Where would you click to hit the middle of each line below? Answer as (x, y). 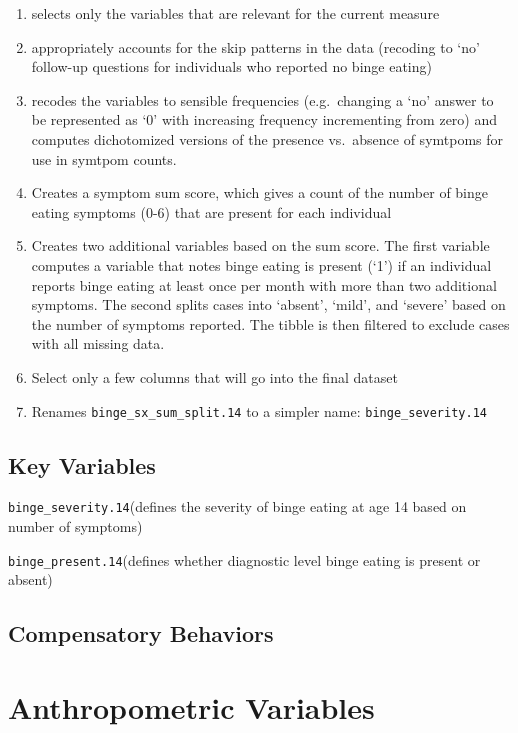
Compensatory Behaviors (141, 633)
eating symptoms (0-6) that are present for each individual (211, 211)
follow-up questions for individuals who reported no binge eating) (231, 66)
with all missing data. (98, 343)
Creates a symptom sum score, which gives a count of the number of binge (260, 192)
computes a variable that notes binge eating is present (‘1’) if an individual (261, 264)
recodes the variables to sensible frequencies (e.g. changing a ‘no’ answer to (262, 99)
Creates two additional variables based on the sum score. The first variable (260, 245)
